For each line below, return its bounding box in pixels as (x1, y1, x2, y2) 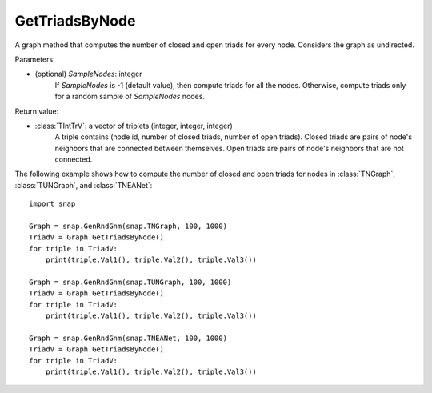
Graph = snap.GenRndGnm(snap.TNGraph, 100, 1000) (29, 222, 228, 231)
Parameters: (14, 54, 55, 64)
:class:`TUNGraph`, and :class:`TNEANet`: (14, 180, 153, 190)
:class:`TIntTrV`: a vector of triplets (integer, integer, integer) (34, 121, 234, 130)
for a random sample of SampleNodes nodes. (54, 92, 206, 102)
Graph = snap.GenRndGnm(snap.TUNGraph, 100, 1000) (29, 277, 232, 287)
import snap (29, 199, 76, 208)
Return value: (14, 106, 59, 116)
